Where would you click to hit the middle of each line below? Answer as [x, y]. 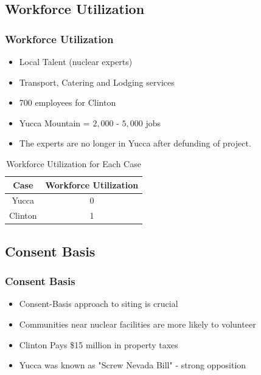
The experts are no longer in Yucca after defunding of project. [135, 143]
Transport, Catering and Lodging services [97, 82]
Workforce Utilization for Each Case [74, 163]
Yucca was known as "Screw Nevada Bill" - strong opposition [133, 365]
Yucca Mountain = [54, 122]
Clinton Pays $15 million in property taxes [99, 344]
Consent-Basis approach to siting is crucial [99, 304]
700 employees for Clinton [68, 102]
